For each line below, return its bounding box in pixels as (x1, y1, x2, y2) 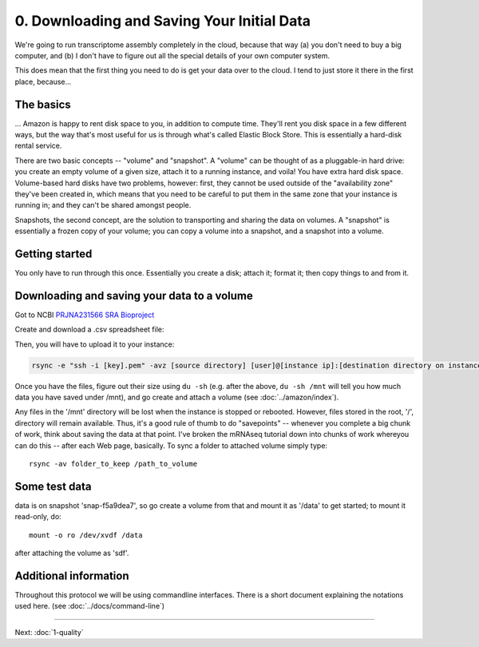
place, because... (14, 77, 72, 86)
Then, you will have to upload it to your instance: (14, 339, 175, 349)
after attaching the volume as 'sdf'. (14, 548, 129, 558)
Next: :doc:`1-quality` (14, 627, 84, 637)
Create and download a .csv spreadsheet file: (14, 324, 164, 335)
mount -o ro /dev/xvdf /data (29, 530, 143, 539)
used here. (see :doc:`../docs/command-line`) (14, 601, 165, 611)
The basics (14, 97, 71, 111)
